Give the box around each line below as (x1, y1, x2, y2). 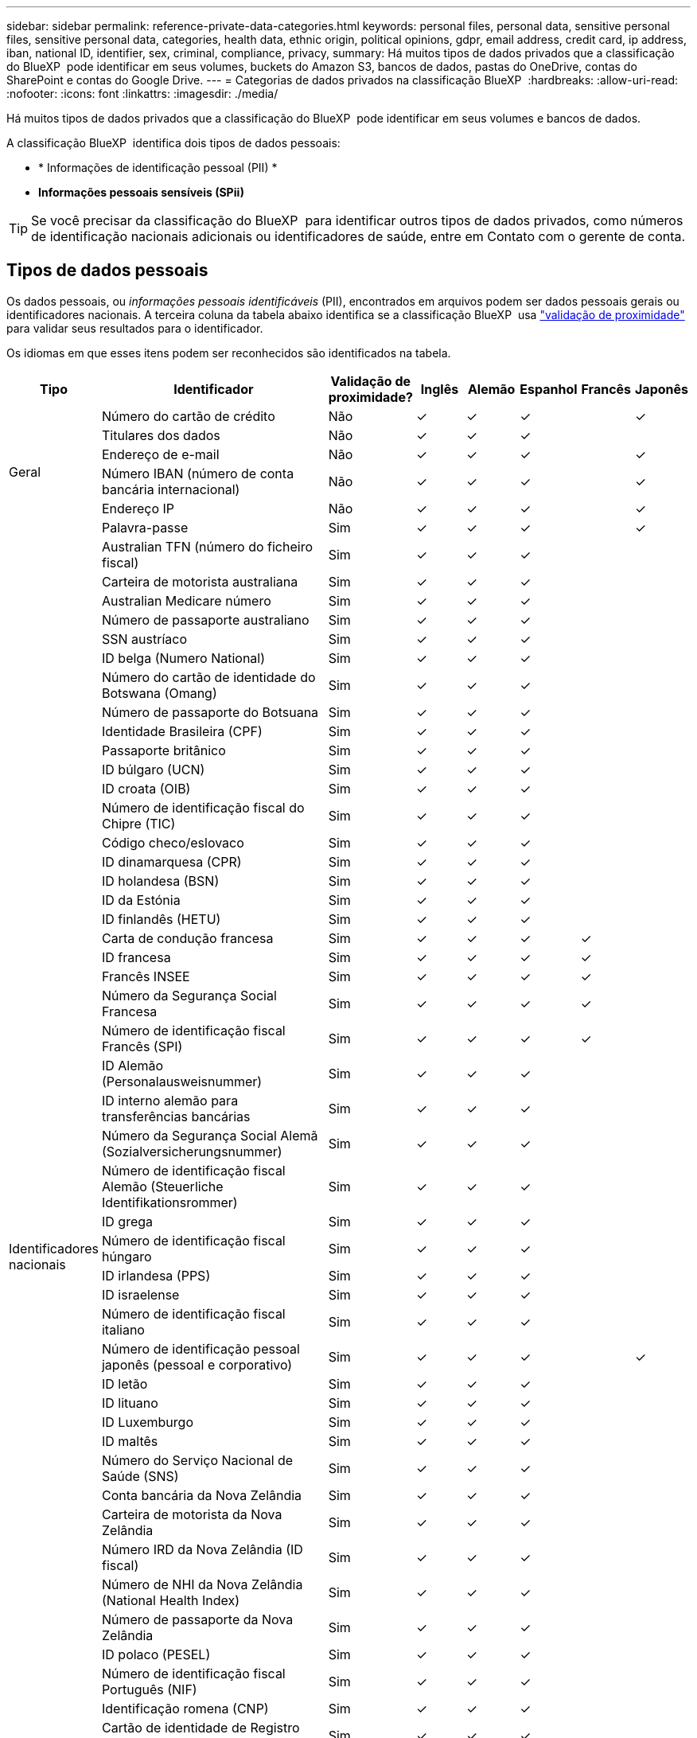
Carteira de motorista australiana (101, 573, 298, 590)
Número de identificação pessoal (101, 1340, 300, 1357)
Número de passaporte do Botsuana (101, 703, 319, 720)
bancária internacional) (101, 481, 240, 497)
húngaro (101, 1248, 152, 1265)
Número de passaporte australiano (101, 611, 310, 628)
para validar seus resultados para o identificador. (6, 321, 263, 335)
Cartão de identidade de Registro (101, 1719, 300, 1736)
